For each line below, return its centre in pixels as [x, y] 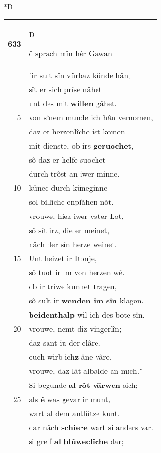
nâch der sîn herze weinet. [73, 244]
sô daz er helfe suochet [67, 159]
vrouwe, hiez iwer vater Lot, [76, 216]
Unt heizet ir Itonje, [63, 258]
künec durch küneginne [68, 187]
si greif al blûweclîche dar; [76, 441]
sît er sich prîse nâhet [65, 89]
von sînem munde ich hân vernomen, [91, 117]
